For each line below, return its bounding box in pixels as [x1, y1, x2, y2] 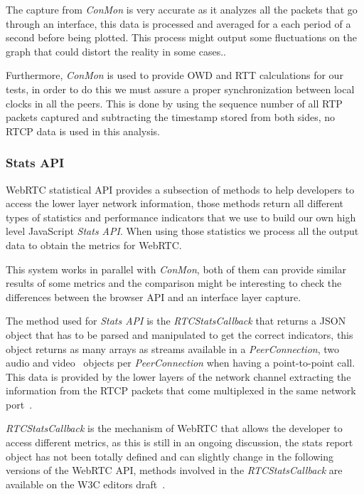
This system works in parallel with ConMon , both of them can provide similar [6, 261, 347, 276]
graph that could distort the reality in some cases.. [6, 43, 226, 58]
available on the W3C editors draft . [6, 476, 166, 491]
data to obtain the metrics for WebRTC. [6, 237, 182, 252]
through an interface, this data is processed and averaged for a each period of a [6, 16, 351, 31]
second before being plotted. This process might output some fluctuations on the [6, 30, 358, 45]
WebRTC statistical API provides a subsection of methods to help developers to [6, 182, 355, 196]
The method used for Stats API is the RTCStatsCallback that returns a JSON [6, 313, 346, 328]
